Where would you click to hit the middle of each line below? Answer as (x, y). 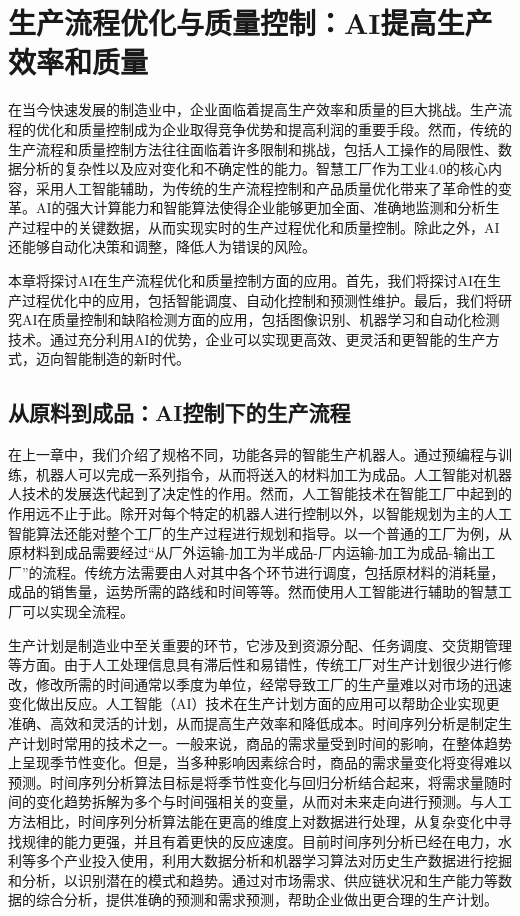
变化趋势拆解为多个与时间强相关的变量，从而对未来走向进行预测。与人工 (273, 801)
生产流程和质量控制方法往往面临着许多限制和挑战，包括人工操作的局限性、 (253, 148)
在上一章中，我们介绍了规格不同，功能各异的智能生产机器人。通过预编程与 (253, 454)
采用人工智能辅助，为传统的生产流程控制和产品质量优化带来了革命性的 (266, 187)
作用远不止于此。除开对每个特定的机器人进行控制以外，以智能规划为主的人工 (260, 513)
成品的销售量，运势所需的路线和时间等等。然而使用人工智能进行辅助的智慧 (253, 591)
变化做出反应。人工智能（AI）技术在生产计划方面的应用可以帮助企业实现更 (254, 703)
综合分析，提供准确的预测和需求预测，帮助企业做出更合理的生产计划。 (266, 899)
